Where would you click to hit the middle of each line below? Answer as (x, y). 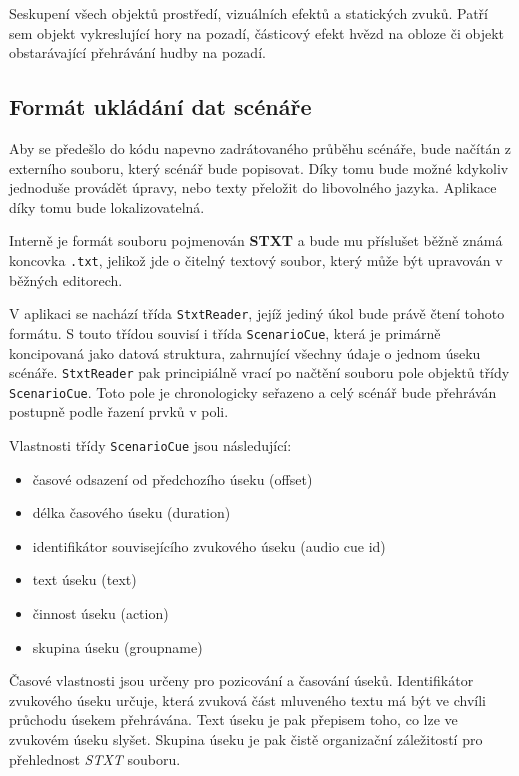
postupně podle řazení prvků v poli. (119, 411)
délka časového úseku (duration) (131, 512)
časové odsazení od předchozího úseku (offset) (172, 478)
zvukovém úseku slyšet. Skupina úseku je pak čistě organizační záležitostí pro (246, 739)
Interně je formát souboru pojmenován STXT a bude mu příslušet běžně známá (256, 240)
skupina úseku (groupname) (117, 646)
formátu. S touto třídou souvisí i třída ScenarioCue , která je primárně (225, 332)
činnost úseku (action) (100, 613)
